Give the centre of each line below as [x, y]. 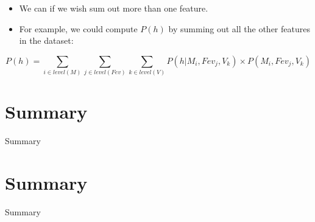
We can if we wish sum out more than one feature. [114, 8]
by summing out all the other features [239, 28]
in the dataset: [46, 40]
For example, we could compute [78, 28]
